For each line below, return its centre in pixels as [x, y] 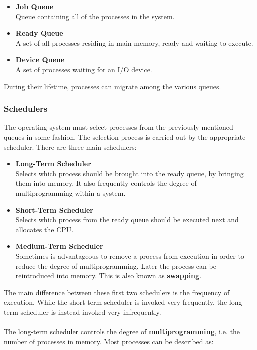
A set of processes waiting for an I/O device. [84, 69]
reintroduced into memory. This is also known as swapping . [109, 276]
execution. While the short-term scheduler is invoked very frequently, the [116, 302]
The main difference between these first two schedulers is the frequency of [117, 292]
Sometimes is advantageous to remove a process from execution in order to [130, 256]
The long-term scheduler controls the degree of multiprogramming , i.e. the [122, 332]
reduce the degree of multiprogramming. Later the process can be [116, 266]
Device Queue [40, 59]
